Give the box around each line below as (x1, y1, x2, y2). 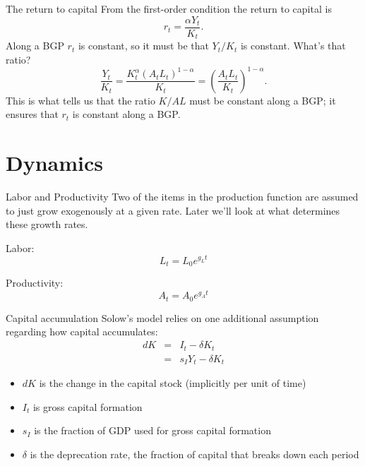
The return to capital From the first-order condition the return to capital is (6, 1, 332, 16)
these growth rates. (6, 217, 88, 232)
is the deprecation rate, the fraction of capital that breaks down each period (30, 446, 359, 461)
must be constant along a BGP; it (189, 92, 336, 107)
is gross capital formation (32, 399, 143, 414)
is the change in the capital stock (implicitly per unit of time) (39, 376, 306, 390)
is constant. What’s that (240, 38, 346, 53)
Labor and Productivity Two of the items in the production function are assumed (6, 189, 359, 204)
